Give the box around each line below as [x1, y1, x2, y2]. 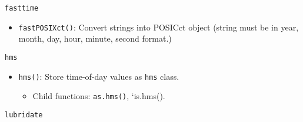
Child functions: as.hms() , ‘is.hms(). [32, 90, 165, 102]
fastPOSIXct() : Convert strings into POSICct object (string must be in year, [18, 21, 299, 33]
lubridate [5, 110, 43, 119]
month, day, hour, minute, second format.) [18, 32, 172, 45]
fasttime [5, 4, 39, 12]
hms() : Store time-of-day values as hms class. [18, 70, 179, 82]
